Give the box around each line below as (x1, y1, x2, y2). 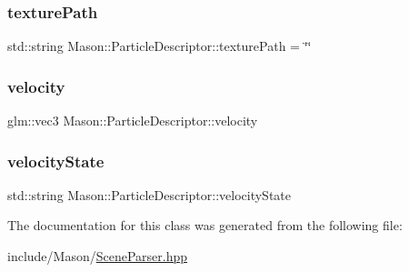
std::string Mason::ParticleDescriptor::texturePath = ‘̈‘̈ (7, 36, 312, 55)
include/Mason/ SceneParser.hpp (7, 247, 188, 266)
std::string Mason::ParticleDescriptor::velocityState (7, 185, 292, 204)
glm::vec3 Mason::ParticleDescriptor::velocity (7, 111, 258, 130)
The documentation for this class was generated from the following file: (7, 216, 403, 235)
